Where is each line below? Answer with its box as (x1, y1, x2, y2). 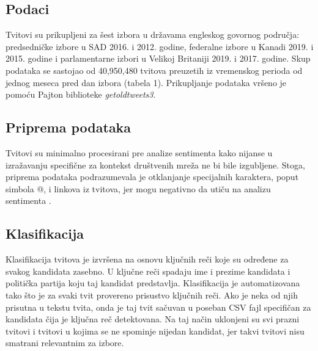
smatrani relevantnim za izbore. (6, 336, 124, 349)
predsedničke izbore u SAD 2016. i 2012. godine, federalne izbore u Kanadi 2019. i (6, 40, 314, 52)
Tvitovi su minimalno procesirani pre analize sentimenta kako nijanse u (6, 146, 273, 159)
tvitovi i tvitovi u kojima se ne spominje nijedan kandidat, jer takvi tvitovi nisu (6, 324, 305, 337)
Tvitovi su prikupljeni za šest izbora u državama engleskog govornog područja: (6, 28, 300, 41)
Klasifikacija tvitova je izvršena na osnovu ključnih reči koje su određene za (6, 253, 289, 266)
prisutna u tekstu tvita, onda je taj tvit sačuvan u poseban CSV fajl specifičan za (6, 300, 311, 313)
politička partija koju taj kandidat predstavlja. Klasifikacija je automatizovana (6, 277, 300, 289)
